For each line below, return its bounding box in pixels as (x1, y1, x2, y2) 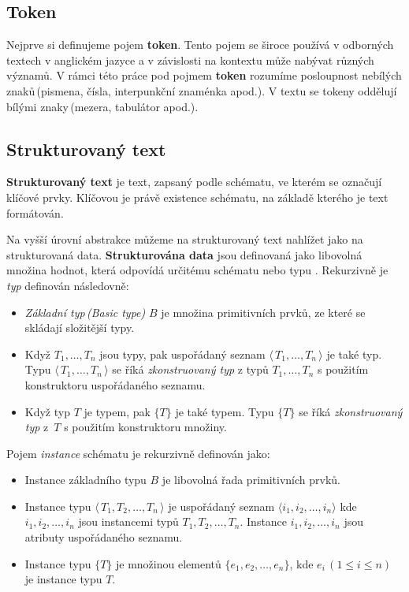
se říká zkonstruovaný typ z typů (112, 361, 269, 378)
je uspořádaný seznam (168, 497, 275, 514)
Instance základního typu (24, 471, 147, 488)
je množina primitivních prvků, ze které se (161, 303, 366, 320)
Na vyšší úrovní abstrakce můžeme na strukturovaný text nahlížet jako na (6, 231, 363, 248)
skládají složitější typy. (24, 319, 135, 336)
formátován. (6, 204, 64, 221)
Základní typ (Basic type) (24, 303, 146, 320)
